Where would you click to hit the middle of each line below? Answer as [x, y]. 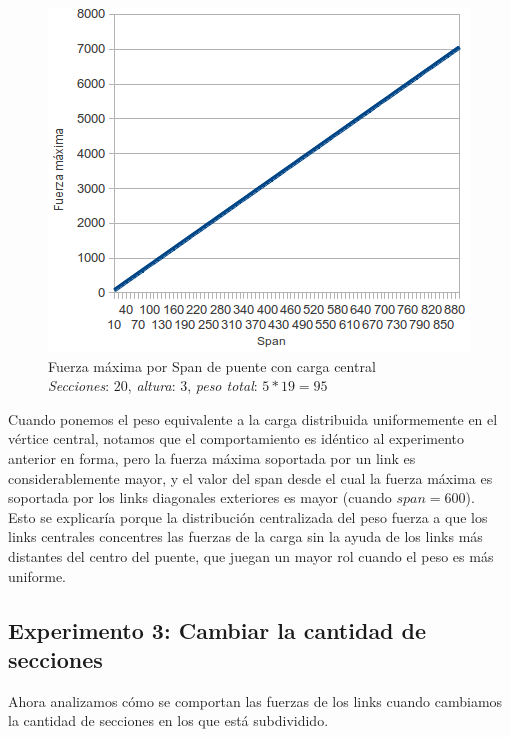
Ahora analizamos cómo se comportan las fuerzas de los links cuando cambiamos [255, 700]
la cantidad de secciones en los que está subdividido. [168, 720]
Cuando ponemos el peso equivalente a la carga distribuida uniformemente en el [253, 418]
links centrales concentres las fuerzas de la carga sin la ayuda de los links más [245, 536]
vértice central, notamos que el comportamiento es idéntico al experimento [236, 438]
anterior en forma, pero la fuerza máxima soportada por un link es [212, 457]
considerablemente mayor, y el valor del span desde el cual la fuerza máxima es [250, 477]
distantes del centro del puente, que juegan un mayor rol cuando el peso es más [251, 555]
